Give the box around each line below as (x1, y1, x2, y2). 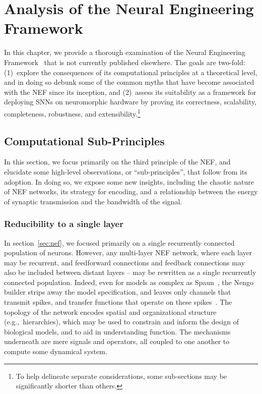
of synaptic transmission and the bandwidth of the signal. (4, 196, 182, 206)
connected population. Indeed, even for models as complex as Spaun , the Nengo (4, 276, 253, 287)
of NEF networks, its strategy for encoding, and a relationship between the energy (4, 186, 258, 197)
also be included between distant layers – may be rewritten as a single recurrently (4, 267, 256, 277)
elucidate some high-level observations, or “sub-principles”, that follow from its (4, 166, 247, 177)
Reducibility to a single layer (4, 217, 123, 230)
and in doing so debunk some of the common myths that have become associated (4, 77, 254, 87)
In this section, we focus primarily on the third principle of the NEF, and (4, 156, 231, 167)
